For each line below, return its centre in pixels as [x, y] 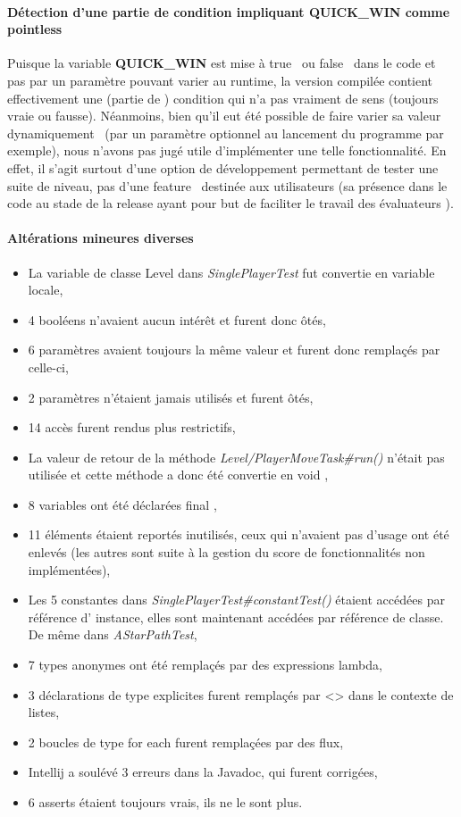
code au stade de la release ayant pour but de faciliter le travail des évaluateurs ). [230, 203]
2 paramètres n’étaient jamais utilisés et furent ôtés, [171, 397]
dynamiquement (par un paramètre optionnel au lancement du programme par [226, 133]
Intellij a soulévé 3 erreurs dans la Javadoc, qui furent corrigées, [203, 772]
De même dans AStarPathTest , [113, 634]
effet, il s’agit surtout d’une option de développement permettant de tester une [223, 167]
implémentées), [69, 569]
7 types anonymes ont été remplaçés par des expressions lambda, [205, 665]
